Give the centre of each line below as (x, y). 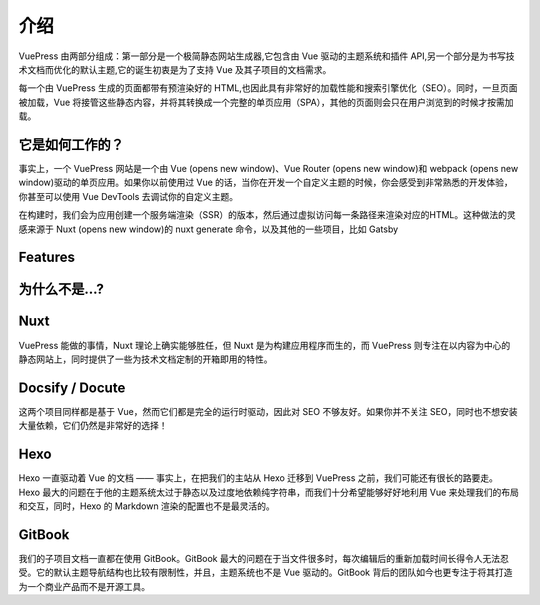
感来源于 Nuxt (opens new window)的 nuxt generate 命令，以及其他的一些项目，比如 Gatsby (208, 229)
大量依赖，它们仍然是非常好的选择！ (93, 426)
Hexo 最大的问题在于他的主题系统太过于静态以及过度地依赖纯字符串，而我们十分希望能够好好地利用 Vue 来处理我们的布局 (268, 492)
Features (46, 257)
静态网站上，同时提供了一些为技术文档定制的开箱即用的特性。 (145, 359)
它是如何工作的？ (71, 144)
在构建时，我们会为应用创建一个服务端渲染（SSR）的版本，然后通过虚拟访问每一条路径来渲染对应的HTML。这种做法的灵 (267, 215)
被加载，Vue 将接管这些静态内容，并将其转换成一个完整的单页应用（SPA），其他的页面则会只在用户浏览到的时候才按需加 (266, 102)
